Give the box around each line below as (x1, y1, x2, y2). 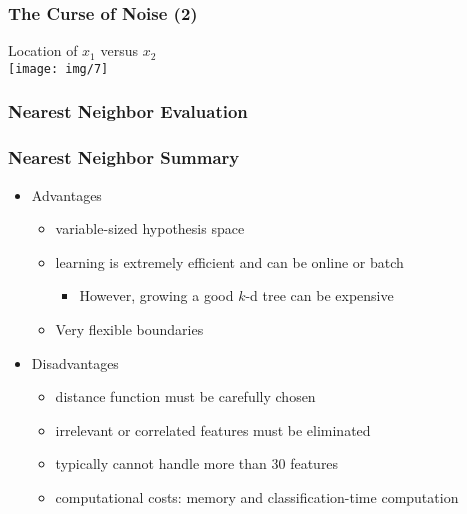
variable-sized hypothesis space (55, 218, 245, 239)
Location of (8, 40, 78, 61)
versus (100, 40, 138, 61)
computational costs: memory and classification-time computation (55, 486, 459, 507)
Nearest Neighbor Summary (8, 145, 240, 170)
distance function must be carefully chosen (55, 386, 316, 407)
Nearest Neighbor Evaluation (8, 99, 248, 124)
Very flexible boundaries (55, 318, 204, 339)
